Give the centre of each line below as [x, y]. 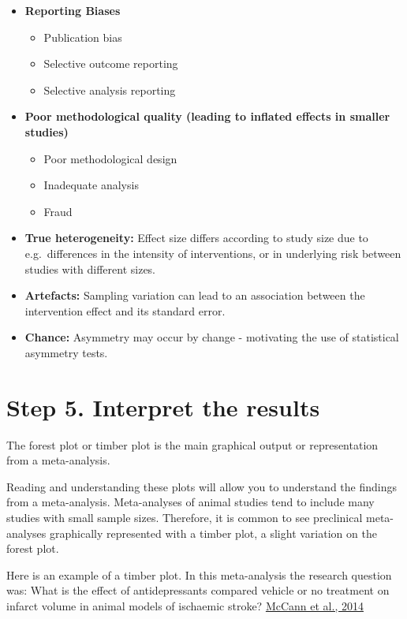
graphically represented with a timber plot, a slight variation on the [213, 533]
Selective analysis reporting [110, 89]
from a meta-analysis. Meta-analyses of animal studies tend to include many [190, 502]
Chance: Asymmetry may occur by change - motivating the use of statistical [212, 337]
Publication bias [83, 37]
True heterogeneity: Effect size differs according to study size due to [196, 238]
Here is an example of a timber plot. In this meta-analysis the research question [199, 574]
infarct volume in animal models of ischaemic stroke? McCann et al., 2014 [185, 605]
